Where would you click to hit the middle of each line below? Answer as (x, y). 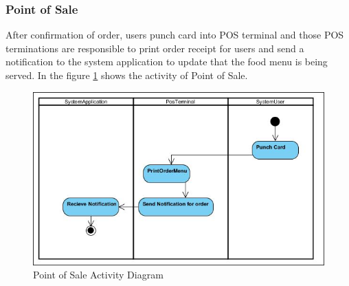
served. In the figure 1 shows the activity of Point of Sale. (127, 75)
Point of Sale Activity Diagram (98, 275)
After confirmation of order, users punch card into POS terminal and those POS (175, 35)
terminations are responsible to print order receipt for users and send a (155, 48)
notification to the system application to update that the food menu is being (167, 62)
